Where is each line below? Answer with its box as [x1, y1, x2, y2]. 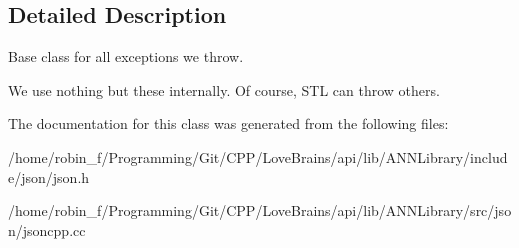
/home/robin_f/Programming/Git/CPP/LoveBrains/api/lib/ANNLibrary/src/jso [8, 200, 512, 221]
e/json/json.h [8, 166, 90, 187]
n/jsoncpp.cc [8, 219, 86, 240]
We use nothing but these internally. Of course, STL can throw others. [8, 79, 440, 100]
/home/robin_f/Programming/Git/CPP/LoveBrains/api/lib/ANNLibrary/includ [8, 146, 508, 167]
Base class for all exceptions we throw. [8, 46, 244, 67]
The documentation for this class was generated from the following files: [8, 113, 449, 134]
